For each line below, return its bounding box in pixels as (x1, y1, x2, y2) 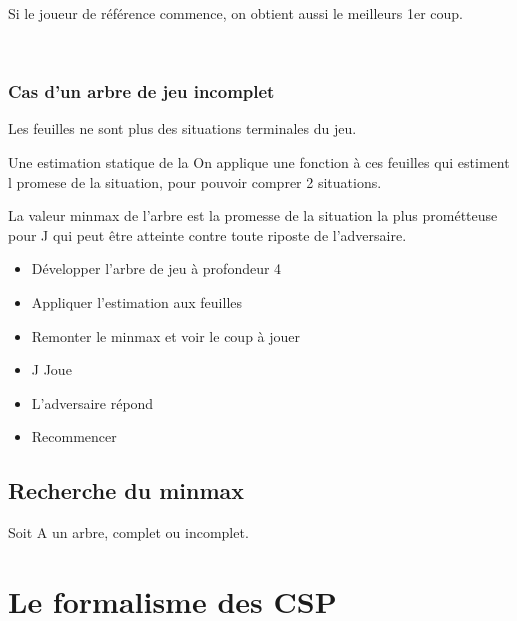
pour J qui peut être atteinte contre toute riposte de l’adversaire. (8, 224, 407, 245)
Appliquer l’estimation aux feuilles (31, 291, 243, 312)
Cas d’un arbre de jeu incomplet (8, 79, 275, 104)
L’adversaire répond (31, 392, 154, 413)
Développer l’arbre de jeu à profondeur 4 (31, 258, 282, 279)
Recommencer (31, 426, 117, 447)
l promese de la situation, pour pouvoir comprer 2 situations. (8, 171, 382, 192)
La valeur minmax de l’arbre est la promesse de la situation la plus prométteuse (8, 205, 498, 226)
